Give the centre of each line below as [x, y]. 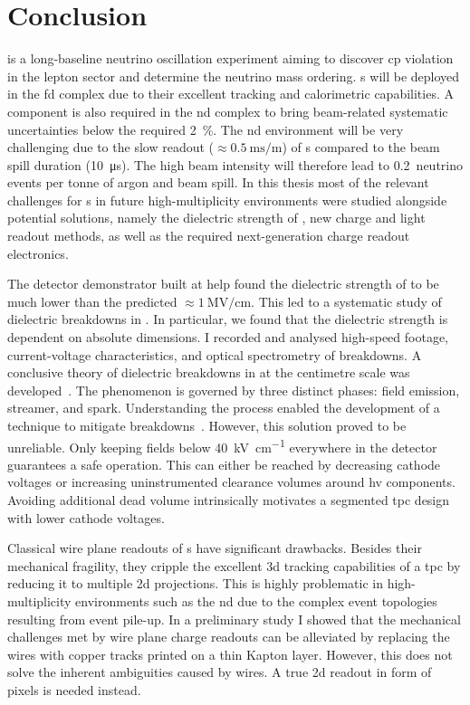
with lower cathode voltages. [86, 517]
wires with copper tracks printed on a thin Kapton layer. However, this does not [230, 654]
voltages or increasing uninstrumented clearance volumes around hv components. [231, 482]
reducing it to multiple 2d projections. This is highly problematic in [195, 583]
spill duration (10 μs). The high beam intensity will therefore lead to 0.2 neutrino [235, 164]
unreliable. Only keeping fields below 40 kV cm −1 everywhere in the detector [222, 445]
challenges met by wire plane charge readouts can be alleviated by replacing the [229, 637]
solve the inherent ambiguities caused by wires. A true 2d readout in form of [220, 672]
